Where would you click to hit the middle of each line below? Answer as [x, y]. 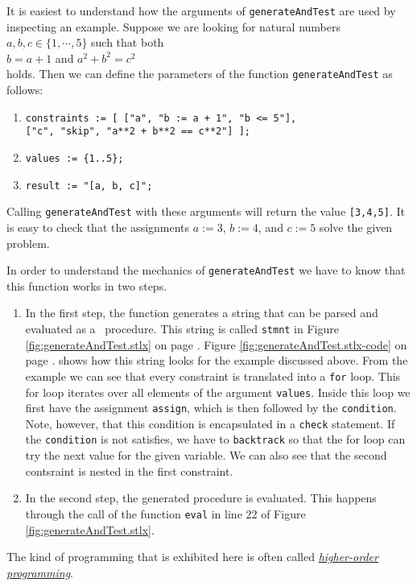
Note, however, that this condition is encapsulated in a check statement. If [210, 423]
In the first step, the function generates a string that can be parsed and [202, 313]
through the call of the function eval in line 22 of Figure [165, 513]
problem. [28, 243]
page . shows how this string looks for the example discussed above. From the [217, 360]
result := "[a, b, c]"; [89, 186]
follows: [25, 90]
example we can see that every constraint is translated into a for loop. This [213, 376]
